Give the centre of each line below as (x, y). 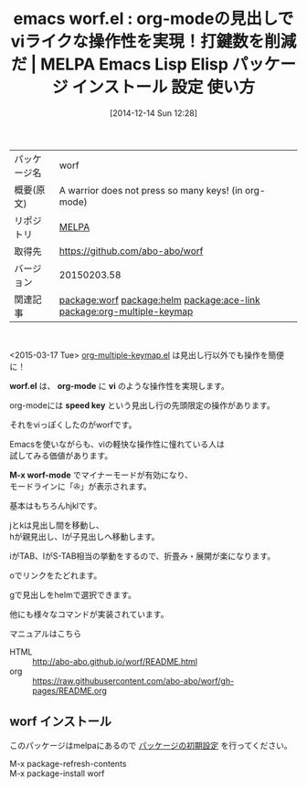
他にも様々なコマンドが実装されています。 (89, 614)
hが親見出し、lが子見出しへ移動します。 (85, 536)
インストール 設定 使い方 (164, 87)
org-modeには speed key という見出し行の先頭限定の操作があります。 (143, 405)
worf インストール (61, 722)
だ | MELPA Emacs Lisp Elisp (119, 64)
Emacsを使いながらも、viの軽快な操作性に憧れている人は (117, 444)
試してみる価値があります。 (61, 455)
